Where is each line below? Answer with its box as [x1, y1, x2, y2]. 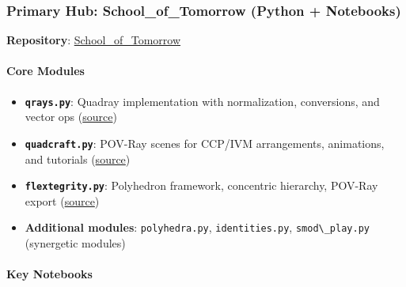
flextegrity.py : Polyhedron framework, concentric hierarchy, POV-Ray [25, 177, 378, 194]
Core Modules [6, 62, 85, 79]
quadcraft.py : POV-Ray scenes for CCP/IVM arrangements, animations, [25, 134, 385, 151]
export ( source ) [25, 192, 100, 209]
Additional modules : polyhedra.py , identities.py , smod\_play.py [25, 219, 370, 236]
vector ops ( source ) [25, 108, 117, 125]
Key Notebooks [6, 266, 93, 282]
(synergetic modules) [25, 235, 126, 251]
